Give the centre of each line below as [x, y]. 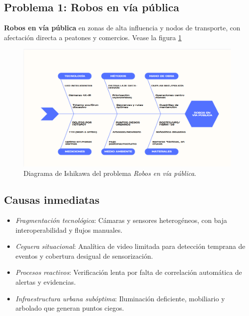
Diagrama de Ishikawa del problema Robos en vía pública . [110, 173]
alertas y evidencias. [45, 282]
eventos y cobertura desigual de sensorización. [84, 255]
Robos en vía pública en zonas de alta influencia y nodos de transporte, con [122, 28]
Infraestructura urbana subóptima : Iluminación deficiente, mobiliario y [120, 298]
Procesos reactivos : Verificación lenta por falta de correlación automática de [129, 272]
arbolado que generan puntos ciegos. [70, 308]
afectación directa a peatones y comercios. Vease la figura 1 [93, 37]
